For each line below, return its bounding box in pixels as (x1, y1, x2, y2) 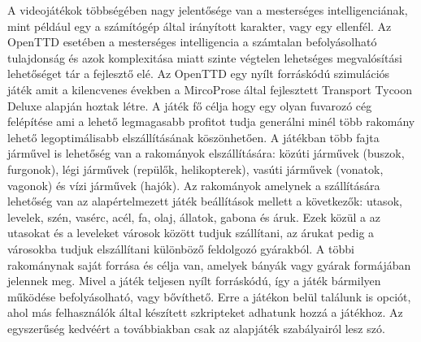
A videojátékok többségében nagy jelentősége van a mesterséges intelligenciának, (7, 2, 408, 18)
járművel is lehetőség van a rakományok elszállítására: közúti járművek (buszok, (7, 145, 405, 162)
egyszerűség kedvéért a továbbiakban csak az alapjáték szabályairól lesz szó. (7, 319, 385, 336)
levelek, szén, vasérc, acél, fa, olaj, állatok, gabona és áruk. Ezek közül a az (7, 208, 380, 225)
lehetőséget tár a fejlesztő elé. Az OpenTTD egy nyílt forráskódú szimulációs (7, 65, 390, 82)
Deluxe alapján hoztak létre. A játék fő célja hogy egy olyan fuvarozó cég (7, 97, 372, 114)
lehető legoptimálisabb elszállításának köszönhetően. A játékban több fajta (7, 128, 380, 145)
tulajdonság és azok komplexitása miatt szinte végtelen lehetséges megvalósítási (7, 49, 402, 66)
